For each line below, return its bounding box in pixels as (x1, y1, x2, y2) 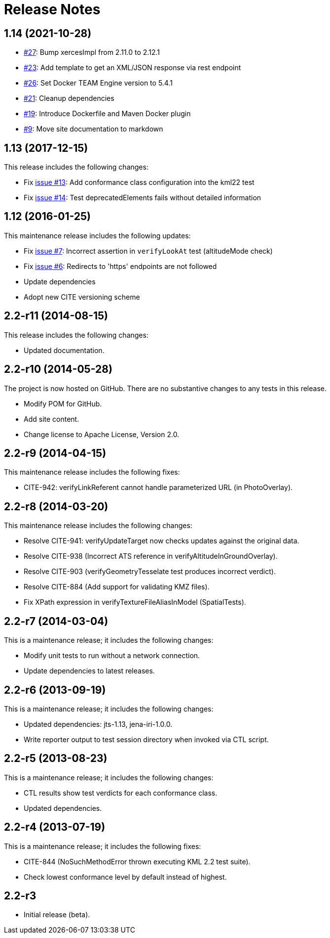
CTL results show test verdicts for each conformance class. (24, 788, 218, 797)
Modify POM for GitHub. (24, 399, 102, 408)
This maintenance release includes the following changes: (4, 521, 192, 530)
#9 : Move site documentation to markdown (24, 125, 163, 134)
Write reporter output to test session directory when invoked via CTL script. (24, 735, 269, 744)
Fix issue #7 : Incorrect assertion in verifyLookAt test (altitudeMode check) (24, 246, 273, 255)
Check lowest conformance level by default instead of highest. (24, 872, 227, 881)
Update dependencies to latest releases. (24, 667, 155, 675)
